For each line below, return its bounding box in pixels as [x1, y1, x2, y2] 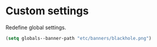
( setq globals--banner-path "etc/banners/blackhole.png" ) [5, 35, 152, 41]
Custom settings [5, 4, 89, 18]
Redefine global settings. [5, 24, 66, 31]
